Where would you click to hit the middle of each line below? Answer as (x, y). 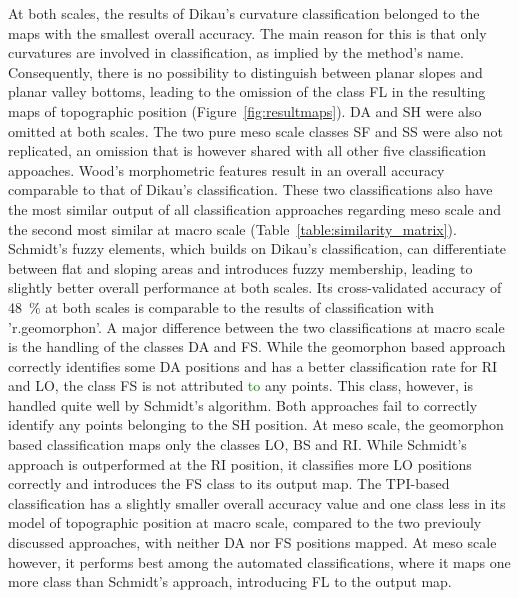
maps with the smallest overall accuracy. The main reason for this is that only (247, 32)
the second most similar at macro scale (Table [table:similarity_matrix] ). (232, 228)
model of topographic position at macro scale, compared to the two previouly (245, 522)
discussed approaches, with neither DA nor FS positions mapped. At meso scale (252, 542)
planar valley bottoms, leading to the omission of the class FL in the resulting (247, 91)
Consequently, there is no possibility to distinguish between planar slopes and (245, 71)
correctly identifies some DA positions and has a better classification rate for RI (253, 365)
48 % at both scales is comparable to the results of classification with (221, 306)
